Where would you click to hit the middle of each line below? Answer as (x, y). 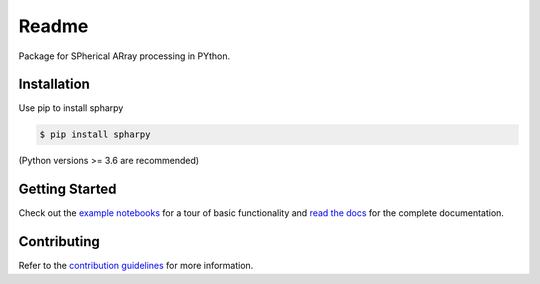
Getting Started (67, 189)
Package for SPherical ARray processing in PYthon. (124, 56)
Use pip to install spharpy (71, 108)
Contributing (59, 241)
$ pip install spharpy (95, 134)
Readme (53, 26)
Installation (54, 84)
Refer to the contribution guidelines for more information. (136, 266)
